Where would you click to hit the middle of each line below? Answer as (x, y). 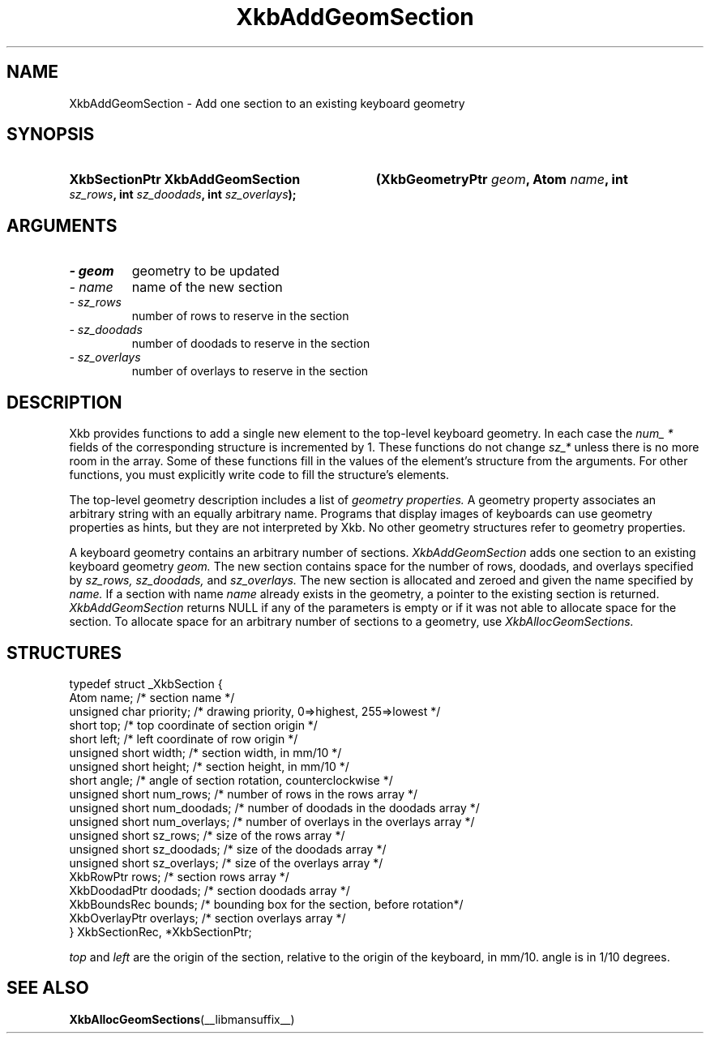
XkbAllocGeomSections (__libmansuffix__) (182, 1019)
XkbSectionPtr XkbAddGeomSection (185, 180)
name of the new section (207, 287)
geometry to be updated (205, 271)
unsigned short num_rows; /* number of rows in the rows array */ (244, 794)
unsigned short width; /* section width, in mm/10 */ (205, 752)
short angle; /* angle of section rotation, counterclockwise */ (231, 780)
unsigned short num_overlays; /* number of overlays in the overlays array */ (272, 821)
